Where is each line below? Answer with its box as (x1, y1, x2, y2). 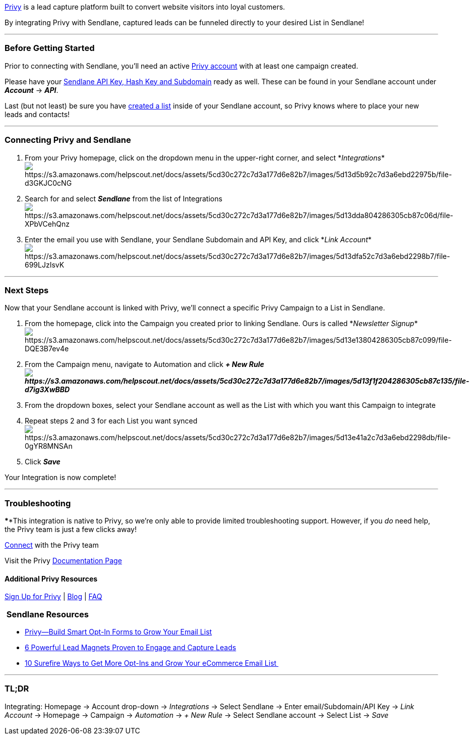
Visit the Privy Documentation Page (5, 556, 122, 565)
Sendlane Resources (6, 609, 89, 619)
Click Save (25, 457, 61, 466)
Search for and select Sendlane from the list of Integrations (25, 194, 222, 203)
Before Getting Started (5, 43, 95, 54)
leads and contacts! (5, 110, 70, 119)
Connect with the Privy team (5, 541, 99, 549)
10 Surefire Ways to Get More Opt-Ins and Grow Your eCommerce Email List (25, 658, 277, 667)
